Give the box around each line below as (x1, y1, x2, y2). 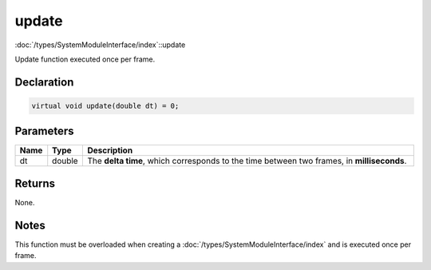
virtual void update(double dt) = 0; (31, 101, 180, 110)
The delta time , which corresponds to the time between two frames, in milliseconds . (87, 156, 407, 167)
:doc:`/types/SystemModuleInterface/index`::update (14, 40, 186, 50)
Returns (14, 177, 56, 190)
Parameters (14, 125, 74, 138)
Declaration (14, 75, 74, 89)
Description (87, 145, 133, 156)
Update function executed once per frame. (14, 54, 156, 64)
